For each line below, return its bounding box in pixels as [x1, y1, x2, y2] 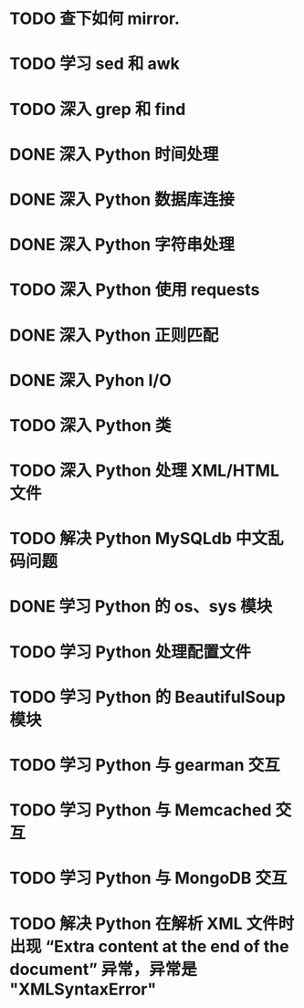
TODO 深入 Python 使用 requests [9, 279, 260, 300]
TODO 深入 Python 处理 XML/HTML [9, 460, 280, 481]
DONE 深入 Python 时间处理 [9, 143, 219, 164]
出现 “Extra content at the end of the [9, 936, 289, 957]
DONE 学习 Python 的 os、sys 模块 [9, 596, 273, 617]
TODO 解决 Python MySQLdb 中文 [9, 529, 267, 549]
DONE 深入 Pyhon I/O [9, 370, 172, 391]
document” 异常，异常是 [9, 959, 198, 980]
